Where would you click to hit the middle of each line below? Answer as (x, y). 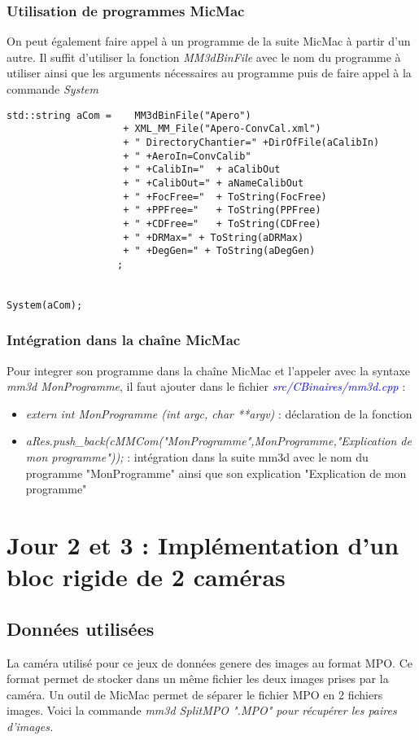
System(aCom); (45, 305)
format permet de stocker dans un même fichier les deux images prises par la (198, 679)
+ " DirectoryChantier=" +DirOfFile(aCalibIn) (251, 142)
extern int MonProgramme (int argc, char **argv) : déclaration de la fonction (219, 413)
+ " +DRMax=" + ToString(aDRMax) (214, 237)
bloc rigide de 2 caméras (146, 577)
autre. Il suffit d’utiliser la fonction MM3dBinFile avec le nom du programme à (204, 57)
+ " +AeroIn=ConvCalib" (187, 156)
